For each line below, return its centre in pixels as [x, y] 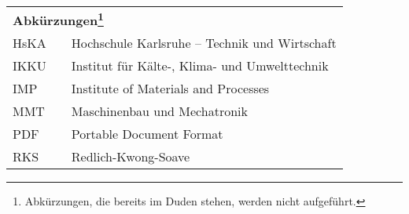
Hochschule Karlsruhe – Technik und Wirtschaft [204, 43]
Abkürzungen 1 [58, 19]
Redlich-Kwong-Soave [131, 157]
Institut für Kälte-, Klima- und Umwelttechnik [200, 66]
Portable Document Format [147, 134]
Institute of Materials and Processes [170, 89]
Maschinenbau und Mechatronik [159, 111]
